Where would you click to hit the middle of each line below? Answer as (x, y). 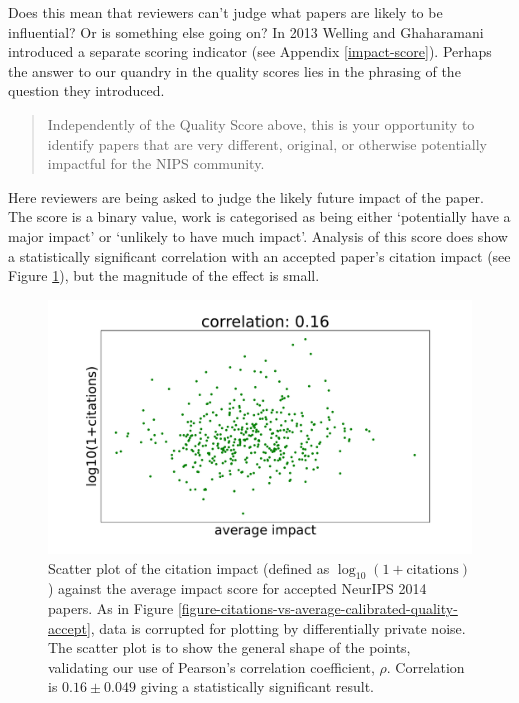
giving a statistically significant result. (257, 686)
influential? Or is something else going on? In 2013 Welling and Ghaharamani (246, 31)
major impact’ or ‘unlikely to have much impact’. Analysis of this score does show (258, 235)
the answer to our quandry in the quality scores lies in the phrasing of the (234, 70)
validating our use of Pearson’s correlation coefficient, (211, 666)
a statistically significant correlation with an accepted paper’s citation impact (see (259, 255)
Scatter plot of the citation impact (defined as (189, 567)
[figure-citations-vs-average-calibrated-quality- (317, 607)
